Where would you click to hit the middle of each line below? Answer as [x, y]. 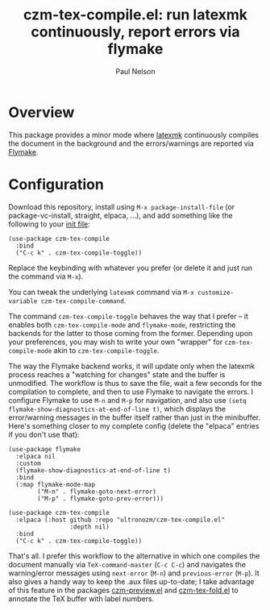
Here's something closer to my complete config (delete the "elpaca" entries [134, 425]
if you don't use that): [44, 434]
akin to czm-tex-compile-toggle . [106, 350]
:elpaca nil [36, 456]
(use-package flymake [45, 449]
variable [23, 301]
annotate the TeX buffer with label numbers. [81, 599]
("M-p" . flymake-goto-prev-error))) [100, 498]
